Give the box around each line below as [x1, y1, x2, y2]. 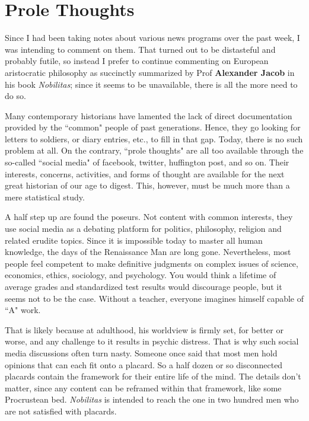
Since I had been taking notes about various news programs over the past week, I [5, 31, 300, 44]
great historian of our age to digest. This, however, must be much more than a [5, 179, 290, 192]
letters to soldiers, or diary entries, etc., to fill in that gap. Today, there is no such [5, 132, 303, 145]
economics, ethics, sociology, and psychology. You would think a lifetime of [5, 269, 276, 281]
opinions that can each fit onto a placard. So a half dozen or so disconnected [5, 358, 283, 371]
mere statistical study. [5, 190, 85, 203]
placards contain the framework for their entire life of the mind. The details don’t [5, 370, 301, 382]
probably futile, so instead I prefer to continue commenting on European [5, 55, 269, 67]
